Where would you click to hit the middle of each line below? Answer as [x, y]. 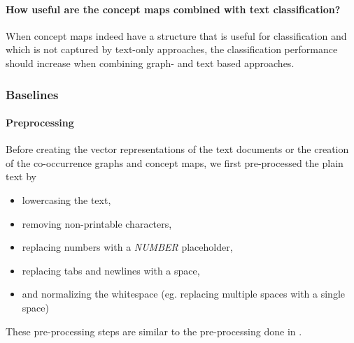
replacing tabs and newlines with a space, [111, 270]
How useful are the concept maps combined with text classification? [173, 9]
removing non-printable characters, [97, 223]
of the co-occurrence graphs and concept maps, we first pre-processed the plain [175, 162]
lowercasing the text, [66, 200]
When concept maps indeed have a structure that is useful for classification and [176, 35]
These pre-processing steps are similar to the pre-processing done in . [154, 331]
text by [21, 176]
